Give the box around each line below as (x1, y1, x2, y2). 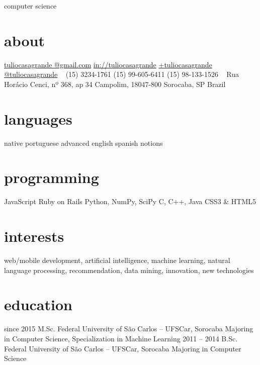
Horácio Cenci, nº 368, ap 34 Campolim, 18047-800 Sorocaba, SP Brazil (4, 78, 226, 89)
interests (4, 226, 64, 246)
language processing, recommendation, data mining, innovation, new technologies (4, 264, 254, 275)
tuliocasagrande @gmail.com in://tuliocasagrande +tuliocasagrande (4, 59, 212, 69)
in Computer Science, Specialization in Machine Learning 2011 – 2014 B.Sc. (4, 333, 238, 343)
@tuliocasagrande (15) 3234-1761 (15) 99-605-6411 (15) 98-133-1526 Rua (4, 69, 239, 79)
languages (4, 108, 72, 129)
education (4, 294, 72, 315)
